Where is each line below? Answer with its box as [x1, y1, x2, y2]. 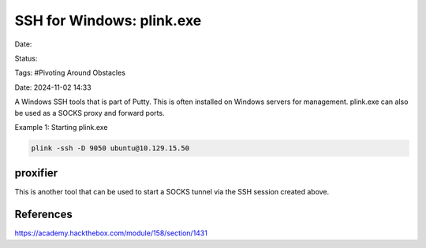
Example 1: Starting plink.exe [14, 122, 108, 131]
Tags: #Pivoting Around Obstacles [14, 68, 126, 78]
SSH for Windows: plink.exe [14, 12, 202, 29]
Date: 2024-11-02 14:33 [14, 83, 92, 92]
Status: [14, 54, 38, 63]
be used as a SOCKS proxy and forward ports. [14, 108, 165, 117]
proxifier [14, 166, 58, 180]
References [14, 208, 73, 221]
